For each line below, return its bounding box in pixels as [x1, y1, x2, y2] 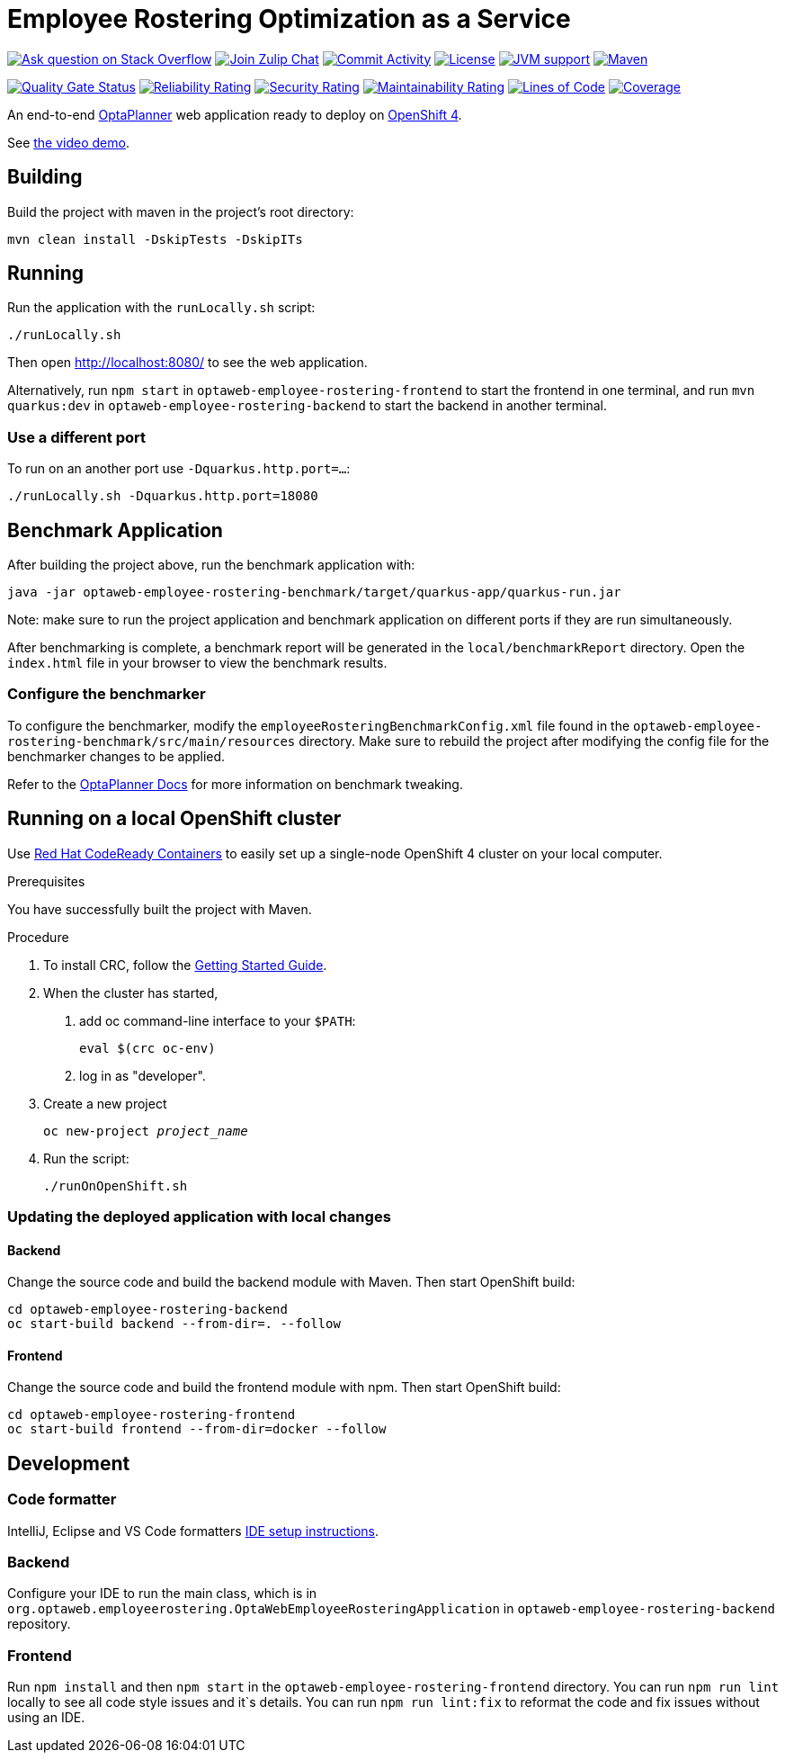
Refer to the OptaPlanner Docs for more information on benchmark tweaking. [7, 776, 463, 792]
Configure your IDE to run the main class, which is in [7, 1585, 317, 1602]
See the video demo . [7, 134, 129, 150]
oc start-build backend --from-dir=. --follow [7, 1316, 341, 1332]
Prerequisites [7, 873, 85, 889]
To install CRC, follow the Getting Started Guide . [43, 956, 327, 973]
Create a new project [43, 1095, 167, 1111]
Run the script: [43, 1150, 129, 1166]
